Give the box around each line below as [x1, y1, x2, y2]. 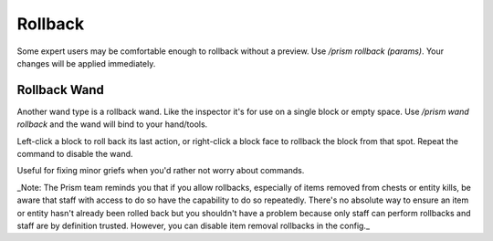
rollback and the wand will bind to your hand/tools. [16, 119, 208, 130]
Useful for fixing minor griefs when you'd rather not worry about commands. [16, 165, 305, 176]
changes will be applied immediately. [16, 58, 156, 68]
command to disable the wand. [16, 149, 133, 160]
